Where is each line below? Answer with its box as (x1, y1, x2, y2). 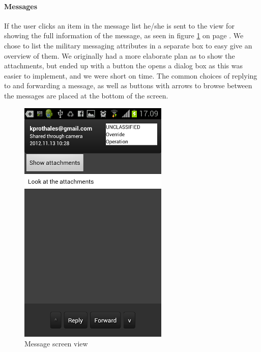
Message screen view (24, 338, 88, 349)
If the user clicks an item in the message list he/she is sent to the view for (4, 20, 235, 31)
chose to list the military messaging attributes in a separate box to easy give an (4, 40, 252, 51)
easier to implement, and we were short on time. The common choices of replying (4, 70, 257, 81)
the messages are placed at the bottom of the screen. (4, 90, 168, 100)
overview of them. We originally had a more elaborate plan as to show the (4, 50, 235, 61)
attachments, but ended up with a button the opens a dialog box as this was (4, 60, 243, 71)
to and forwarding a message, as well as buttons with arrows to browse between (4, 80, 252, 91)
